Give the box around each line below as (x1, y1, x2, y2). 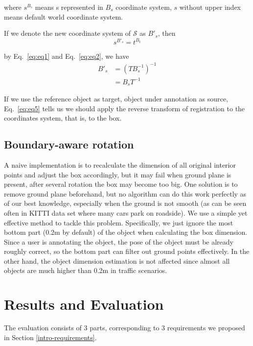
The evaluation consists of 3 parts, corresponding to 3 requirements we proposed (4, 322, 245, 333)
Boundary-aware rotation (4, 137, 134, 152)
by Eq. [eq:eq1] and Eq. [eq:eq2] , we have (4, 50, 129, 61)
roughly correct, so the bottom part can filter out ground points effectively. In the (4, 246, 250, 256)
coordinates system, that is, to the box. (4, 113, 122, 123)
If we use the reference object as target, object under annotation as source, (4, 93, 228, 103)
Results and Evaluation (4, 294, 164, 314)
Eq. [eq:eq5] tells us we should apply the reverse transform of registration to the (4, 103, 245, 113)
